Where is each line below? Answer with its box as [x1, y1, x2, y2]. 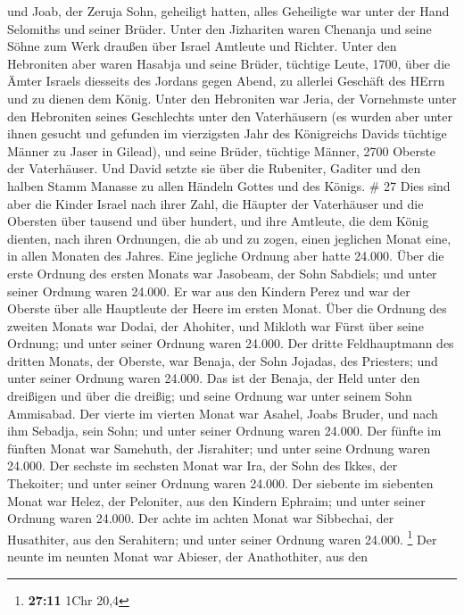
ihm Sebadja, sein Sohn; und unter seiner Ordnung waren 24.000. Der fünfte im [7, 421, 442, 440]
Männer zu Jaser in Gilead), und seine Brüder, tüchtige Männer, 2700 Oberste [7, 141, 436, 160]
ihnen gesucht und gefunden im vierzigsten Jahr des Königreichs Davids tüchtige [7, 124, 447, 143]
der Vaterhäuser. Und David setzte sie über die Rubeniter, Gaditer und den [7, 159, 421, 178]
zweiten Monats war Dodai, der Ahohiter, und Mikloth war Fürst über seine [7, 316, 424, 335]
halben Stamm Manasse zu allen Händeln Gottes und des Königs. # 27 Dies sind [7, 176, 451, 195]
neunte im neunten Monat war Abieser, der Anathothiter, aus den [7, 547, 368, 566]
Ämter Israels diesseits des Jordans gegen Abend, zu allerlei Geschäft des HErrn [7, 71, 445, 90]
